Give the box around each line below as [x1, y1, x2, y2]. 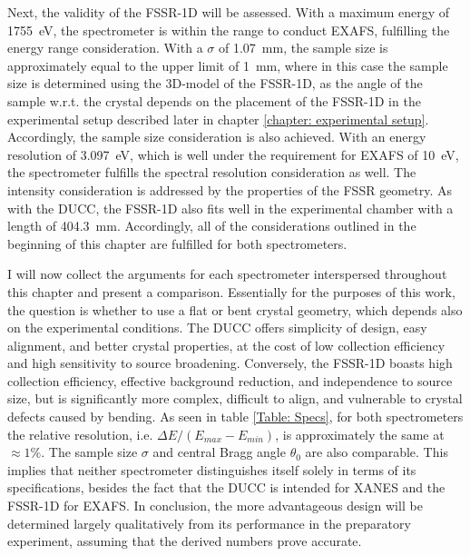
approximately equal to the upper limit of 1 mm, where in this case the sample [7, 55, 448, 74]
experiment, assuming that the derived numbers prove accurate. [7, 531, 362, 551]
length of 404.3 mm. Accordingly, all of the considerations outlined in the [7, 216, 416, 235]
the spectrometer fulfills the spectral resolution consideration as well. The [7, 163, 416, 182]
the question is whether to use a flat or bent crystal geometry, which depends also [7, 300, 463, 319]
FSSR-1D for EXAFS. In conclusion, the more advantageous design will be [7, 496, 423, 515]
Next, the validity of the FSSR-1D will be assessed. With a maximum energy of [7, 3, 450, 21]
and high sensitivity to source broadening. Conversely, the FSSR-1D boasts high [7, 353, 453, 372]
